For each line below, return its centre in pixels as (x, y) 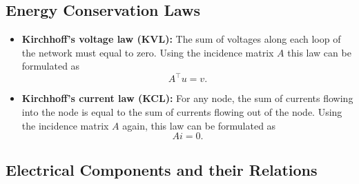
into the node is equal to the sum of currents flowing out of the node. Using (182, 112)
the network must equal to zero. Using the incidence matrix (148, 52)
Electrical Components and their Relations (162, 169)
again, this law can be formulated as (199, 125)
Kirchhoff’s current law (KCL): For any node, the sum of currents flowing (187, 98)
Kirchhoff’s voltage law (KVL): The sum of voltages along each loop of (181, 39)
